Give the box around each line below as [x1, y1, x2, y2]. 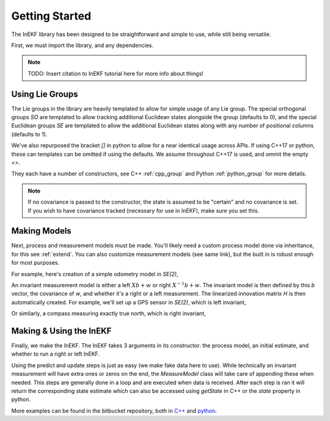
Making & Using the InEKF [11, 326, 112, 336]
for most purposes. [11, 259, 60, 266]
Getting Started [11, 9, 92, 23]
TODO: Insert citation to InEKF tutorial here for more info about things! [28, 70, 204, 77]
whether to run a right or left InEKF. [11, 350, 100, 357]
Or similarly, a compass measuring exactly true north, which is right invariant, [11, 310, 206, 317]
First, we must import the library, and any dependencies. [11, 42, 154, 49]
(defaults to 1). [11, 130, 48, 137]
